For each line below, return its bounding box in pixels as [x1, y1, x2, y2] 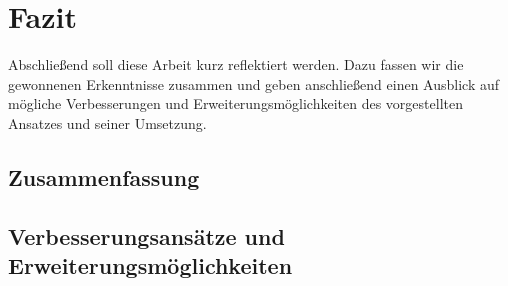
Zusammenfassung [8, 161, 200, 192]
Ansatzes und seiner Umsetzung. [8, 112, 207, 133]
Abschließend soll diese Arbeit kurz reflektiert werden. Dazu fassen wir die [8, 54, 464, 75]
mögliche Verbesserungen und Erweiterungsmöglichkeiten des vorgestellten [8, 93, 463, 114]
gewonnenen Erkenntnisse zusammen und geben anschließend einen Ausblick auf [8, 73, 500, 94]
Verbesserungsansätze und [8, 220, 285, 251]
